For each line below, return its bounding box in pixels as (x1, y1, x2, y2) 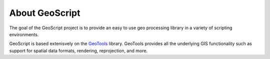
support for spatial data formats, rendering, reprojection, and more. (9, 48, 147, 54)
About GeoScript (9, 7, 80, 18)
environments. (9, 31, 39, 37)
